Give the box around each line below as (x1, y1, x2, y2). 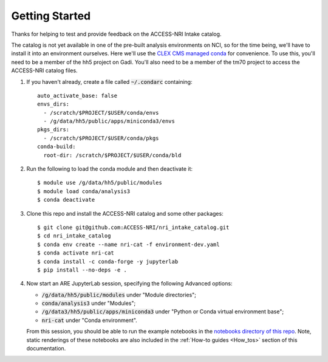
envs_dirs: (37, 101, 70, 108)
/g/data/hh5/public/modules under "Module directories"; (41, 291, 197, 298)
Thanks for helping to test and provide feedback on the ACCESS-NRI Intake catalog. (11, 30, 222, 38)
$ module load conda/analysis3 (37, 188, 131, 194)
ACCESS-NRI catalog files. (11, 67, 78, 74)
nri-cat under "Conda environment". (41, 316, 138, 324)
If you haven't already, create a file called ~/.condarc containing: (26, 78, 193, 85)
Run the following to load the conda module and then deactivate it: (26, 165, 193, 172)
